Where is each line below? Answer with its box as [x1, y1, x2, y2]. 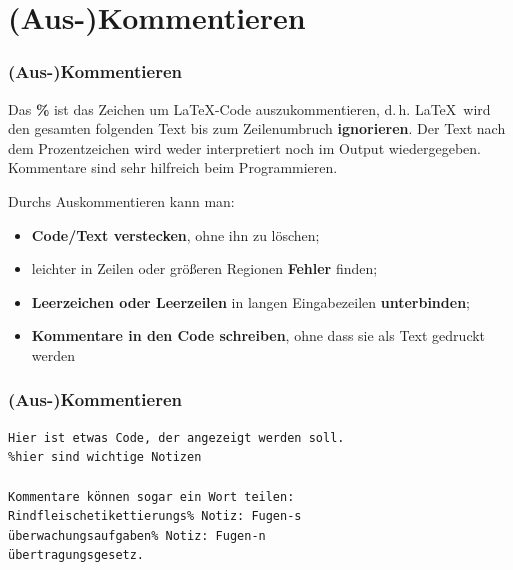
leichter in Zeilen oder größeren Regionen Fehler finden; [31, 258, 378, 279]
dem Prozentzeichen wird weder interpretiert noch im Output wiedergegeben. [8, 137, 481, 158]
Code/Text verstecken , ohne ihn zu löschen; [31, 224, 320, 245]
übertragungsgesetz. [8, 548, 145, 563]
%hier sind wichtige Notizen [8, 450, 202, 465]
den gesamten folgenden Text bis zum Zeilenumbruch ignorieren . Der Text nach [8, 118, 506, 139]
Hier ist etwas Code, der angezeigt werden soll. [8, 430, 345, 445]
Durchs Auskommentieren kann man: [8, 190, 235, 211]
